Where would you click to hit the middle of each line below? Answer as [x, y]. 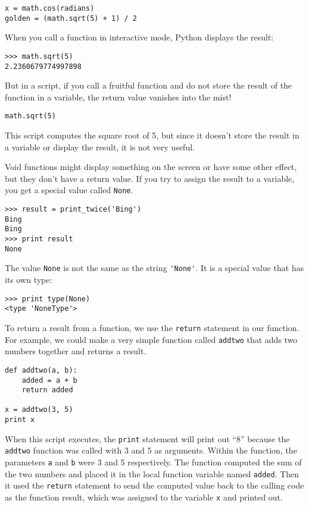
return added [47, 390]
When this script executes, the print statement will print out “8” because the [147, 438]
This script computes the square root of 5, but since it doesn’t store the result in [152, 135]
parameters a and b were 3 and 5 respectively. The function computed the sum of [153, 462]
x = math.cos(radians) [50, 8]
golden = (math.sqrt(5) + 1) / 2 [71, 18]
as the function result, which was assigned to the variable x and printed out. [144, 497]
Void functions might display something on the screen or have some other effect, [151, 167]
